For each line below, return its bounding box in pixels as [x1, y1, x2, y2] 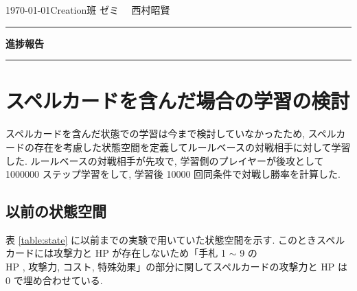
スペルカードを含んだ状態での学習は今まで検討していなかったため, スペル [5, 126, 336, 141]
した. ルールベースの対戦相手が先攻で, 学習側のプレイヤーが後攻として [5, 153, 324, 167]
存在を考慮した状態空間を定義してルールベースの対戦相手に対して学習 [34, 139, 351, 154]
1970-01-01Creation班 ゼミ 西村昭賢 [5, 3, 170, 16]
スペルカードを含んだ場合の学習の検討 [5, 86, 350, 115]
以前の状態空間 [5, 200, 106, 222]
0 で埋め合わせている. [5, 272, 103, 287]
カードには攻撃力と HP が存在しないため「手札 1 [5, 246, 227, 260]
